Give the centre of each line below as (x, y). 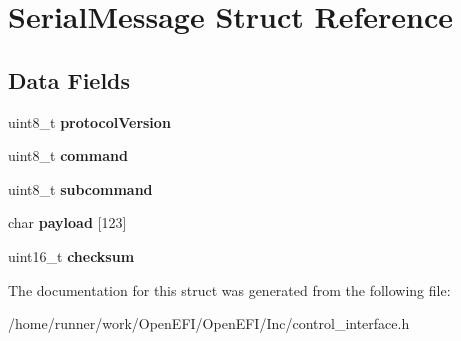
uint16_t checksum (71, 255)
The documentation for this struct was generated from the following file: (229, 289)
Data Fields (69, 79)
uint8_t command (68, 155)
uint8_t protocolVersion (89, 121)
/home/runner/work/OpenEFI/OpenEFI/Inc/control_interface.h (209, 323)
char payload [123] (67, 222)
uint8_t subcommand (80, 188)
